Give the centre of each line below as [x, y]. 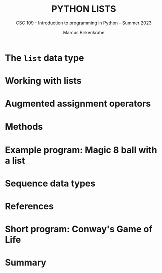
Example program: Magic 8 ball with [81, 150]
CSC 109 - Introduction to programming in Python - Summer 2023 [84, 23]
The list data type [45, 58]
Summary [26, 263]
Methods [24, 127]
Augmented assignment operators [78, 104]
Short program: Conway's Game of [79, 229]
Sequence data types [50, 183]
